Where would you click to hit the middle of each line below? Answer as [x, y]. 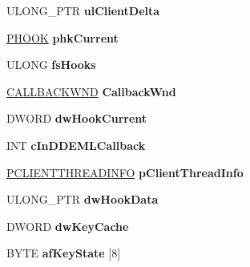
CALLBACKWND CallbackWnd [91, 91]
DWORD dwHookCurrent [77, 118]
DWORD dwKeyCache [68, 226]
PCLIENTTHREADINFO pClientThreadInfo [125, 172]
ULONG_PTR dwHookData [83, 199]
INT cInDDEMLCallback [76, 145]
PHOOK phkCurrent [62, 37]
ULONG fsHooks [51, 65]
